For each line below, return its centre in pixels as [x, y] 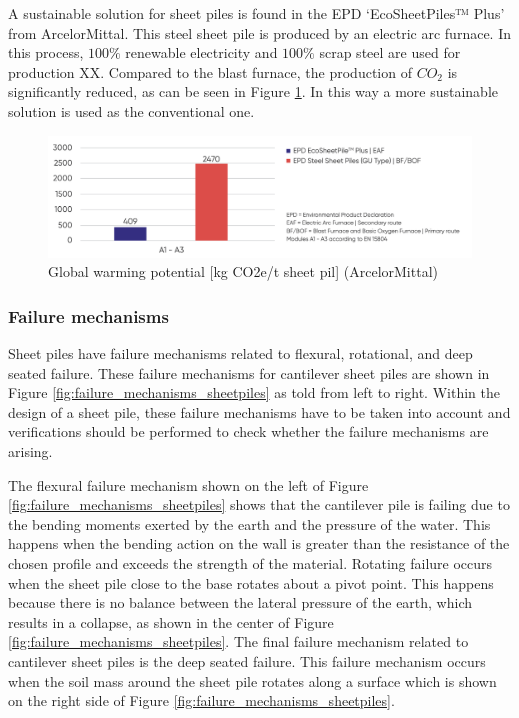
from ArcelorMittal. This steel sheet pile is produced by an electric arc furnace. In [260, 32]
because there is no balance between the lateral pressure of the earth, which [240, 602]
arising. [30, 451]
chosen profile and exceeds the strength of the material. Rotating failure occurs [250, 563]
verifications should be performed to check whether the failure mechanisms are [248, 431]
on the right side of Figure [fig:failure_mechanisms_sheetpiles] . [201, 700]
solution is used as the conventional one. [131, 110]
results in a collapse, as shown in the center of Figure [171, 621]
